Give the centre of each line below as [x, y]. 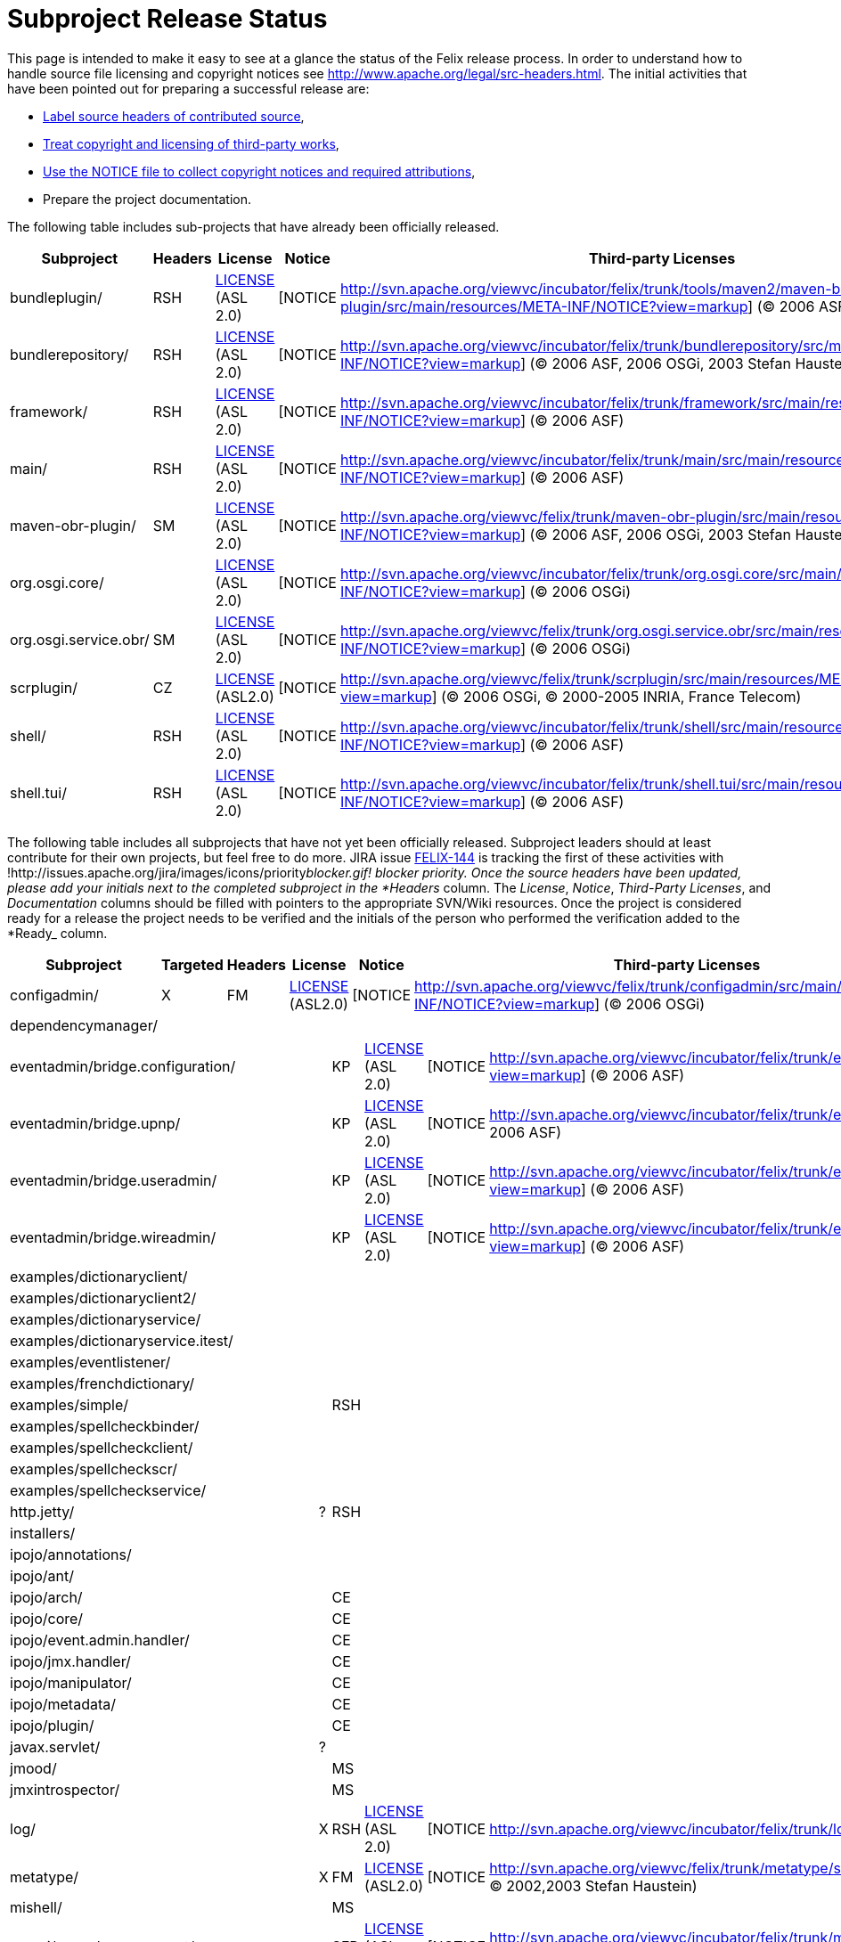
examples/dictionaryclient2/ [103, 1297]
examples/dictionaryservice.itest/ [122, 1340]
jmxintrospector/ [65, 1789]
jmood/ [33, 1768]
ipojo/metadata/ [63, 1704]
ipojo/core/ [47, 1618]
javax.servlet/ [55, 1746]
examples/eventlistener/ [90, 1362]
